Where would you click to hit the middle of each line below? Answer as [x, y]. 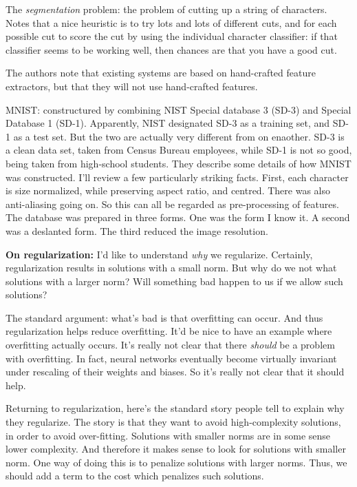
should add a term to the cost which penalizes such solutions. [135, 476]
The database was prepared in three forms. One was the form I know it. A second [178, 217]
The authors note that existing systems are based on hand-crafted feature [161, 73]
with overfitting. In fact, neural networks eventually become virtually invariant [171, 358]
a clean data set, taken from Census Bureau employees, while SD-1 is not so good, [179, 150]
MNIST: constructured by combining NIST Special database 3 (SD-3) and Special [178, 109]
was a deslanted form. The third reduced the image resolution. [137, 230]
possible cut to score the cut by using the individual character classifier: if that [172, 36]
